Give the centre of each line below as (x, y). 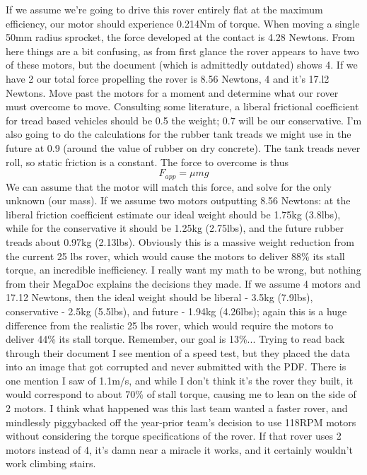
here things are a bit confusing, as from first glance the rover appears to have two (182, 51)
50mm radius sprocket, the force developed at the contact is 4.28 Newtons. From (180, 37)
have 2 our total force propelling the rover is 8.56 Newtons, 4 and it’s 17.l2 (168, 78)
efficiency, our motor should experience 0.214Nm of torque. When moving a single (183, 23)
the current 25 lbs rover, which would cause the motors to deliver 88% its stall (175, 256)
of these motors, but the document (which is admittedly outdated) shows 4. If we (182, 65)
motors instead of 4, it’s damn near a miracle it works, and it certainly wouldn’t (179, 449)
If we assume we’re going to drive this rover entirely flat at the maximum (164, 9)
